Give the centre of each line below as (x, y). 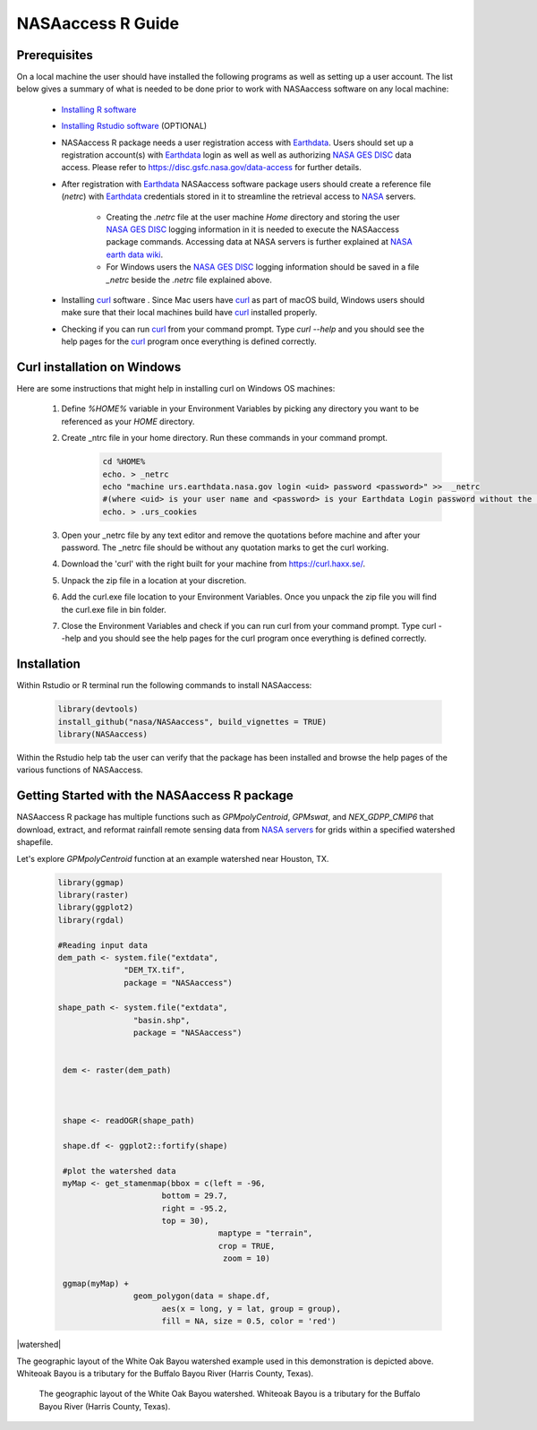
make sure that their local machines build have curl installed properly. (189, 313)
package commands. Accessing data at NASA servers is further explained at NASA (259, 242)
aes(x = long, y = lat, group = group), (251, 1309)
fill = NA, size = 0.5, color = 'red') (249, 1321)
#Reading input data (102, 945)
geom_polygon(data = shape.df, (201, 1296)
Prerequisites (55, 55)
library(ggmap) (91, 882)
